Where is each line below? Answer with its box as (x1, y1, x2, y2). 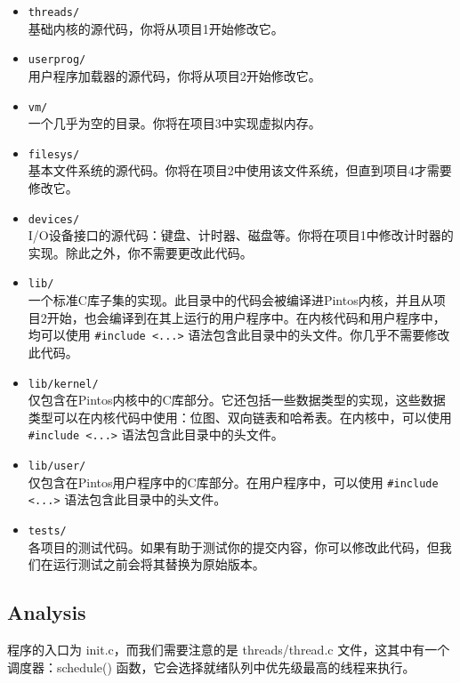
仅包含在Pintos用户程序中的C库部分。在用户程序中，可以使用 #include (28, 472, 439, 491)
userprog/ (28, 53, 86, 67)
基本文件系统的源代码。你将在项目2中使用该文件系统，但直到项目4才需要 (28, 161, 452, 180)
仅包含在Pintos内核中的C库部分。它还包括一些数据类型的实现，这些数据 (28, 390, 446, 409)
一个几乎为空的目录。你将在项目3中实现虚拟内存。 (28, 114, 321, 133)
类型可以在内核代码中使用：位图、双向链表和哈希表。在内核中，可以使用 (28, 407, 452, 426)
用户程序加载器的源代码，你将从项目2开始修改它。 (28, 66, 321, 84)
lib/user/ (28, 460, 86, 473)
